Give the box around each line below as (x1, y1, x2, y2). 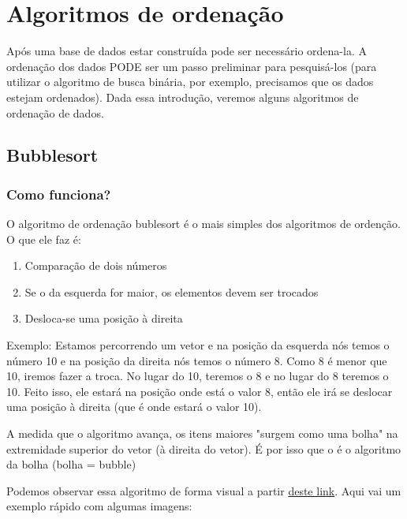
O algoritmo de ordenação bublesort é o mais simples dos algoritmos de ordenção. (6, 215, 401, 232)
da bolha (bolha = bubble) (6, 456, 136, 472)
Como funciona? (6, 184, 111, 203)
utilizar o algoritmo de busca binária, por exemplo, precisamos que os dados (6, 73, 374, 90)
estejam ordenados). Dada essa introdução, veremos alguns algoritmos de (6, 88, 359, 105)
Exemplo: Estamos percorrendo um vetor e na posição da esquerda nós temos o (6, 337, 390, 353)
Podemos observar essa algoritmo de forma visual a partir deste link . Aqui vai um (6, 482, 401, 498)
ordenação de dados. (6, 104, 104, 121)
